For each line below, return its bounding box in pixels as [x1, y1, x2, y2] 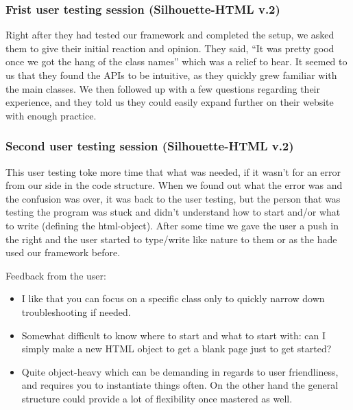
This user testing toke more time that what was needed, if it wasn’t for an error [5, 164, 341, 179]
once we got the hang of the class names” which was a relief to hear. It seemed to [5, 54, 348, 69]
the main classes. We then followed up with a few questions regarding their [5, 81, 320, 95]
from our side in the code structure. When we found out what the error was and [5, 178, 343, 192]
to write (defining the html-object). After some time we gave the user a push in [5, 218, 339, 232]
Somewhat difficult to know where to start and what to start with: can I [21, 328, 326, 342]
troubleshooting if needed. [21, 304, 131, 319]
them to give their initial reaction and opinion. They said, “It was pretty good [5, 41, 334, 55]
